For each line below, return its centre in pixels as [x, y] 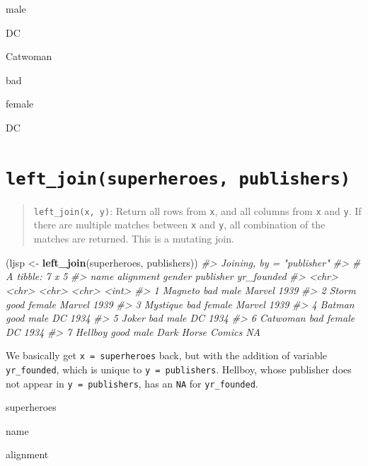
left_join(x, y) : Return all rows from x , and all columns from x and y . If [197, 210]
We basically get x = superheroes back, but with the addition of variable [167, 355]
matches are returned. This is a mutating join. [134, 239]
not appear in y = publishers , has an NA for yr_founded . [132, 383]
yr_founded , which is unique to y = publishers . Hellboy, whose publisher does [179, 369]
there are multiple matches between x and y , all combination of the [179, 225]
